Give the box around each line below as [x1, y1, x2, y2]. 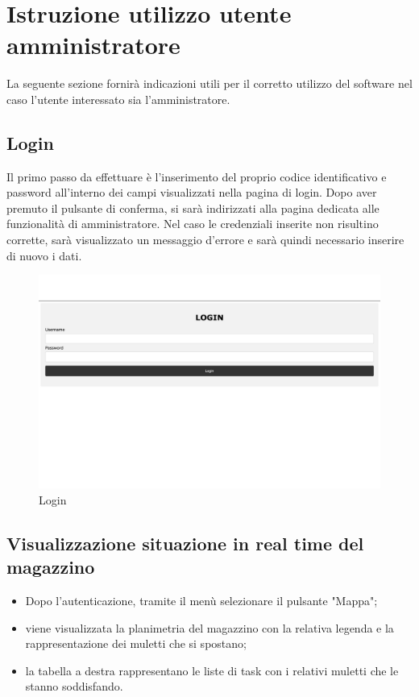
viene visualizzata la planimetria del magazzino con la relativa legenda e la [25, 619, 394, 636]
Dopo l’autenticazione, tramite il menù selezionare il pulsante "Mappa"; [25, 592, 378, 609]
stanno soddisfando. [25, 678, 123, 695]
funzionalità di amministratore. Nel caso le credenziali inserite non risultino [6, 215, 379, 232]
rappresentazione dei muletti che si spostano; [25, 635, 247, 652]
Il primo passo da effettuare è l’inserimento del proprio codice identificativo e [6, 168, 387, 185]
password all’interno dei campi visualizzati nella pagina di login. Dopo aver [6, 184, 377, 201]
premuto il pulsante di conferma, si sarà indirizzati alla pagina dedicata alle [6, 199, 380, 216]
